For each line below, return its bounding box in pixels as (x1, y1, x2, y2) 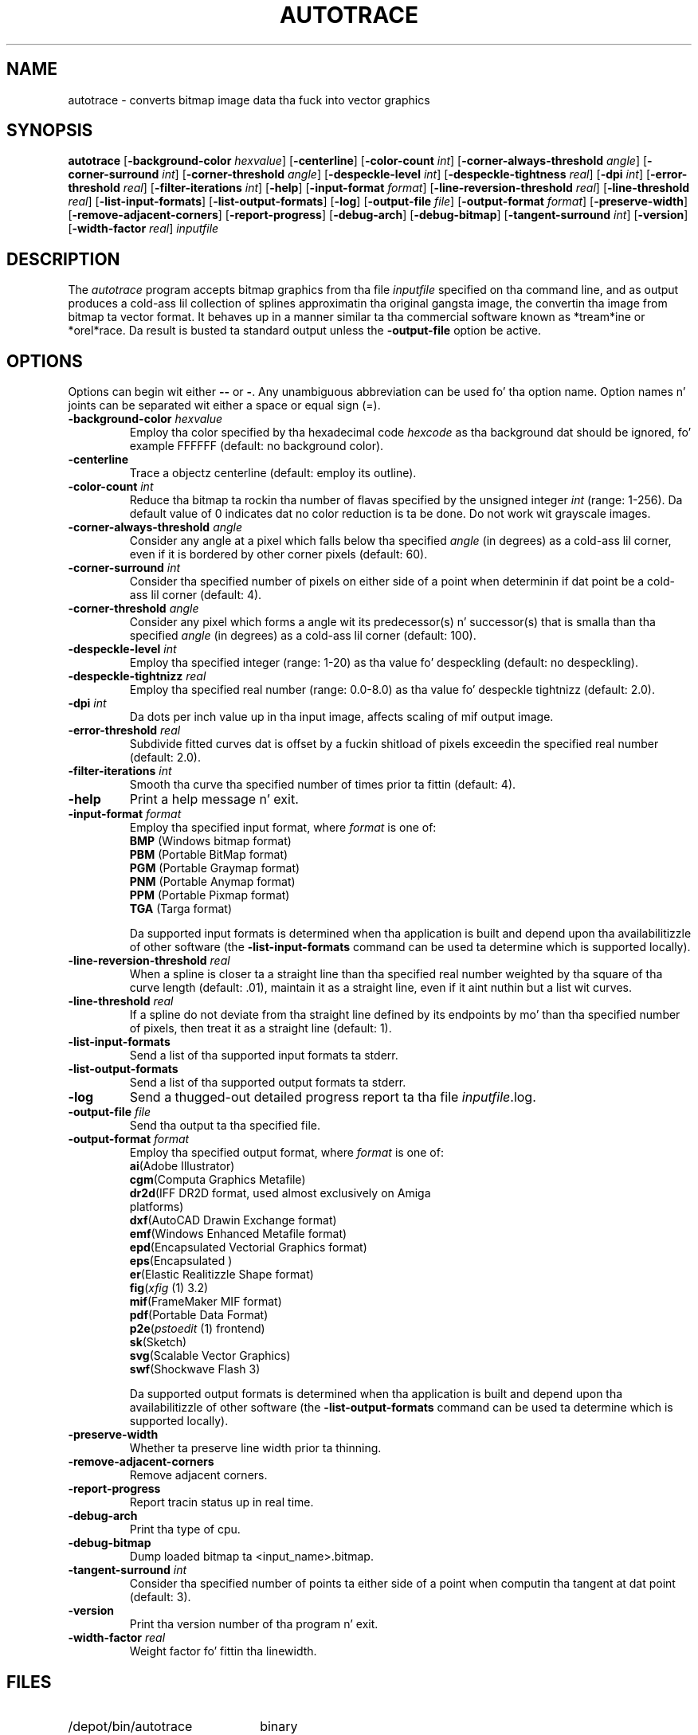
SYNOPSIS (6, 120, 93, 141)
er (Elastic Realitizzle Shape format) (129, 1267, 314, 1282)
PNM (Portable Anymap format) (129, 875, 296, 889)
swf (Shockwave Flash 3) (129, 1362, 261, 1377)
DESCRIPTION (6, 249, 120, 269)
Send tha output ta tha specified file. (129, 1118, 321, 1133)
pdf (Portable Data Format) (129, 1308, 269, 1322)
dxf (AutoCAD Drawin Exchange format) (129, 1213, 337, 1228)
